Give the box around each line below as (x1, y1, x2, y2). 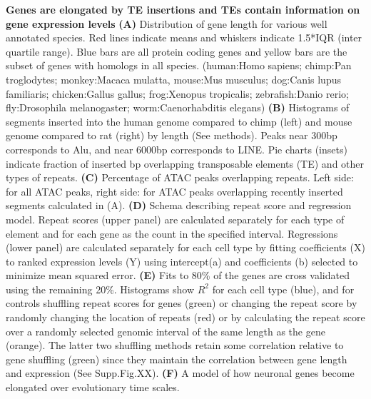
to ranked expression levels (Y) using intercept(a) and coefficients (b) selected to (6, 253, 358, 268)
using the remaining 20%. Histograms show (6, 281, 195, 296)
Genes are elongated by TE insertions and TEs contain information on (6, 2, 360, 16)
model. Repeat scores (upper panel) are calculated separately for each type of (6, 211, 345, 226)
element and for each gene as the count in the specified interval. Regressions (6, 226, 338, 241)
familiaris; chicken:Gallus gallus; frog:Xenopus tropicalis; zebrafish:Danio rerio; (6, 86, 349, 101)
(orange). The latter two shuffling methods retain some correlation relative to (6, 338, 344, 353)
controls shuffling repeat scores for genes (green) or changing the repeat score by (6, 296, 357, 310)
